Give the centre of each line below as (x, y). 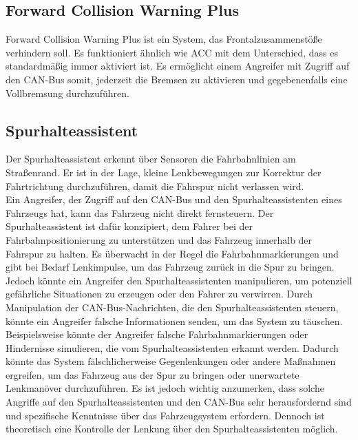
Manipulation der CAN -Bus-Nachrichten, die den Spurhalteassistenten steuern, (172, 307)
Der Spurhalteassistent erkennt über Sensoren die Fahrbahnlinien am (151, 159)
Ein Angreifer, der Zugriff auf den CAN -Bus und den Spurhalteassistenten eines (174, 199)
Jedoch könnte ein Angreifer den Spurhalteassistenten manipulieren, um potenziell (179, 280)
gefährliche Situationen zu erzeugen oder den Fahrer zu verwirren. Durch (159, 294)
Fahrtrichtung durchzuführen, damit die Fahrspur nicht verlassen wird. (155, 186)
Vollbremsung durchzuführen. (67, 93)
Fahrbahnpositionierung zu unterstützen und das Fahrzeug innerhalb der (159, 239)
